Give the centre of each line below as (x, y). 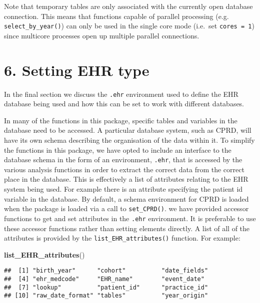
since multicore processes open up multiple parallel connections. (102, 35)
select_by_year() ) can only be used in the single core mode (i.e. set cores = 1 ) (129, 26)
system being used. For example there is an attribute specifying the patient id (123, 189)
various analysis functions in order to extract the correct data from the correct (124, 169)
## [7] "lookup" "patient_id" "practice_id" (106, 287)
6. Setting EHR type (77, 70)
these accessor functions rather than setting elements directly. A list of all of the (127, 228)
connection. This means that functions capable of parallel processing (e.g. (116, 16)
